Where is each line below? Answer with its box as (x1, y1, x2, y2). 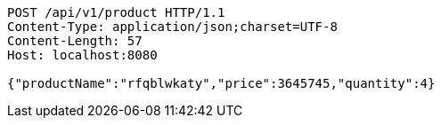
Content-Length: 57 (7, 34, 143, 48)
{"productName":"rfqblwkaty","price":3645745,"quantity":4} (7, 76, 436, 90)
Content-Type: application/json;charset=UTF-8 (7, 20, 338, 34)
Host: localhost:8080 (7, 48, 158, 62)
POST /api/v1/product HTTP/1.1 (7, 5, 225, 20)
